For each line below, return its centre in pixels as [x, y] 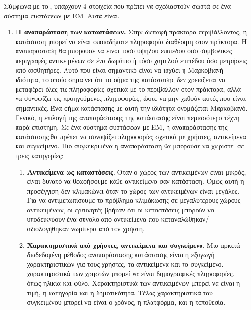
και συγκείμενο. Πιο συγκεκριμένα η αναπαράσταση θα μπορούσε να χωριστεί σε [130, 146]
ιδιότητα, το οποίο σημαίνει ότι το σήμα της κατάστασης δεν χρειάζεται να [120, 79]
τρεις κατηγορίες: [39, 155]
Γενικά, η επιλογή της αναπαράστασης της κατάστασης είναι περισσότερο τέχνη [127, 117]
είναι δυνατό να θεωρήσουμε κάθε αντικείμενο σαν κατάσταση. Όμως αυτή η [135, 181]
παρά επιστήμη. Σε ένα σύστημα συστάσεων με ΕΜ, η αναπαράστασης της [121, 127]
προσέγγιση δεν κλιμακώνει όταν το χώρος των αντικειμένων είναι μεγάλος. [133, 190]
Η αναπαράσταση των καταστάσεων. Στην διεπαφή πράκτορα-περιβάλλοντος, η [131, 32]
